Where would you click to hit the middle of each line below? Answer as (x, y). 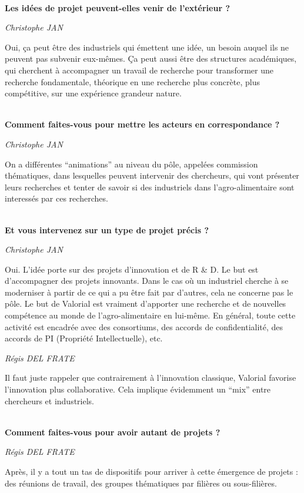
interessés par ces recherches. (56, 198)
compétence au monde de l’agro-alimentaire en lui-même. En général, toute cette (150, 315)
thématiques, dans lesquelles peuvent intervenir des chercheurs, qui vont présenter (152, 175)
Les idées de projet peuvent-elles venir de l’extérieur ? (118, 7)
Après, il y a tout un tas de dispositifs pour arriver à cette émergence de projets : (151, 471)
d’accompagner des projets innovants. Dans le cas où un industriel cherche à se (147, 281)
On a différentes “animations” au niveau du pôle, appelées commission (131, 164)
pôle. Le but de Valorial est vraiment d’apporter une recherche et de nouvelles (146, 303)
